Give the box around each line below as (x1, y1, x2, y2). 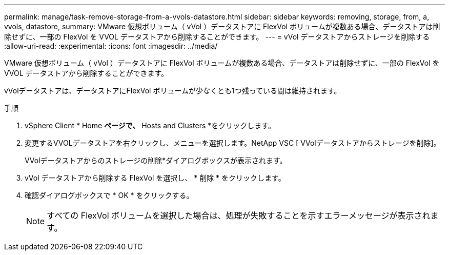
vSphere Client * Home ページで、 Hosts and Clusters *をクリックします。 (25, 121, 275, 130)
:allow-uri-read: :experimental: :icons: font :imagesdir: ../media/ (4, 42, 218, 50)
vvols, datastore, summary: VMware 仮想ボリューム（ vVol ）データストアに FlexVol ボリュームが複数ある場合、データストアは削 (4, 22, 440, 31)
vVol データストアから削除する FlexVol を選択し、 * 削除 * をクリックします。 (25, 173, 285, 182)
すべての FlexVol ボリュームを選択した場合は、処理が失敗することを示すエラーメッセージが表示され (47, 210, 431, 221)
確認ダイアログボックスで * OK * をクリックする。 (25, 191, 194, 200)
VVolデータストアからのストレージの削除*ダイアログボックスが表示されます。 (25, 156, 287, 165)
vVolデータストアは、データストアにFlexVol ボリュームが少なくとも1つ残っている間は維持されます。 (4, 86, 341, 95)
